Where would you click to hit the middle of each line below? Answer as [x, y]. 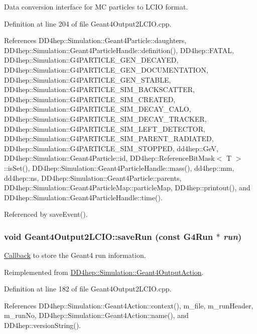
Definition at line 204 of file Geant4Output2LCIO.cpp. [88, 23]
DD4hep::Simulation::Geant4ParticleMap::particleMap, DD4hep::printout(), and [127, 188]
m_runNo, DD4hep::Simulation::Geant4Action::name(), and [96, 315]
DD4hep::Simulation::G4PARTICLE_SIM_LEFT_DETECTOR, [105, 128]
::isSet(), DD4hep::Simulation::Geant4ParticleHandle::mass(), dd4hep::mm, [119, 168]
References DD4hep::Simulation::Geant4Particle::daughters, [95, 40]
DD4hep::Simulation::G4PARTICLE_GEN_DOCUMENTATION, [106, 69]
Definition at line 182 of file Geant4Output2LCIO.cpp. [88, 289]
